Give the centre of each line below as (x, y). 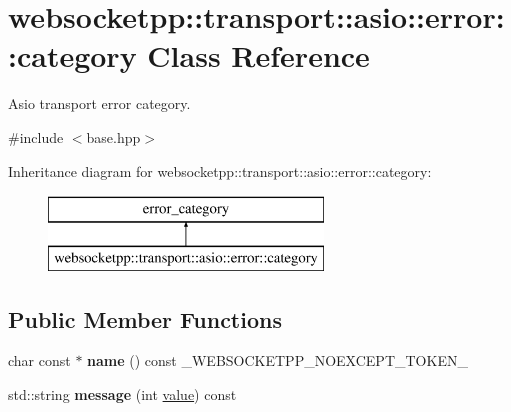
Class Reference (258, 55)
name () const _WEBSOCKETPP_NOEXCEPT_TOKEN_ (277, 360)
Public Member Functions (145, 318)
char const (39, 360)
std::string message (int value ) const (122, 394)
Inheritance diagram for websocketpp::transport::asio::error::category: (220, 170)
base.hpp (113, 136)
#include (36, 136)
